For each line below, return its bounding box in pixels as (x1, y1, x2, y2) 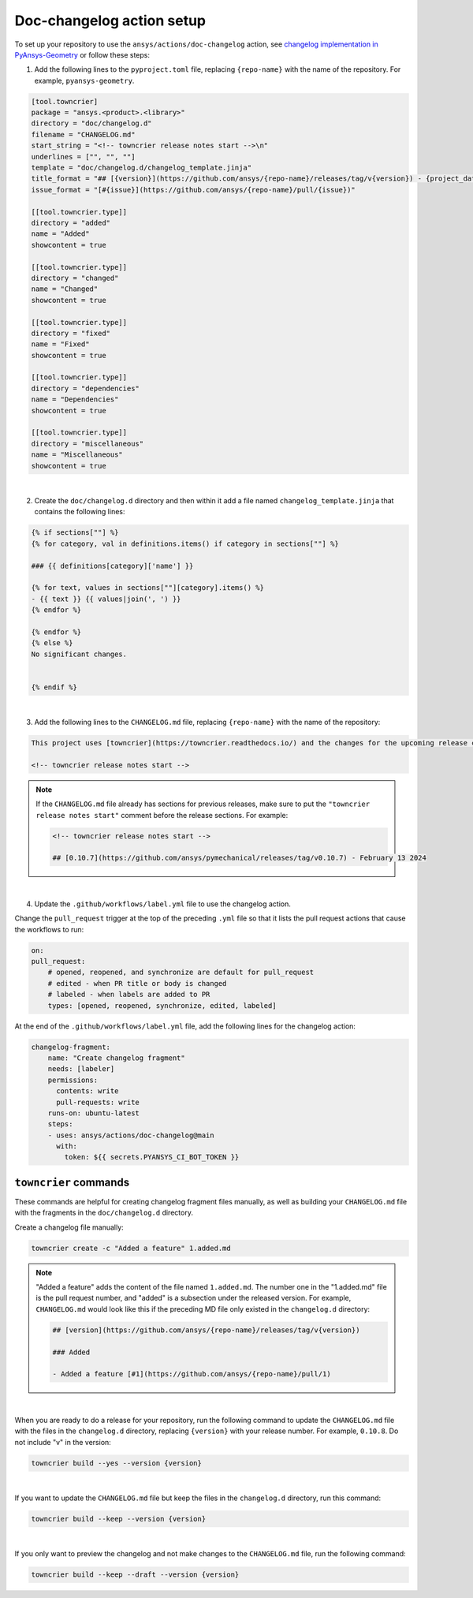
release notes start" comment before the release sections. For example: (35, 810, 289, 820)
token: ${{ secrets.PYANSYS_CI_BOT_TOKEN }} (64, 1152, 240, 1162)
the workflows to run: (14, 924, 84, 934)
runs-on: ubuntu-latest (47, 1108, 140, 1118)
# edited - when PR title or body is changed (47, 979, 227, 988)
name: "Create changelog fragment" (47, 1053, 185, 1062)
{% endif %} (31, 682, 78, 692)
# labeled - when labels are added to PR (47, 990, 210, 999)
